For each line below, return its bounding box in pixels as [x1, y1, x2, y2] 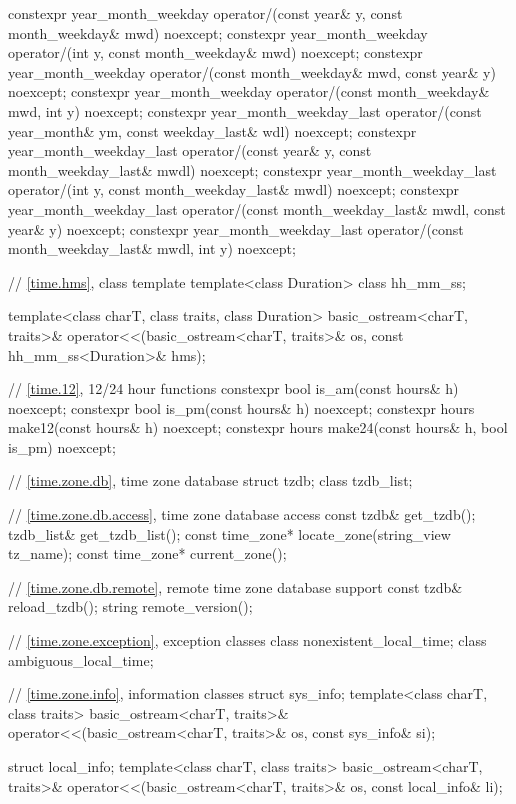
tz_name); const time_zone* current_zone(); [8, 543, 287, 564]
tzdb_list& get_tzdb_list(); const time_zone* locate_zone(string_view [8, 523, 451, 544]
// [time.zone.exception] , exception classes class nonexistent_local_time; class [8, 630, 487, 651]
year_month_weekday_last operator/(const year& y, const [8, 140, 372, 161]
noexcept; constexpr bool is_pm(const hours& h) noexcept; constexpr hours [8, 397, 475, 418]
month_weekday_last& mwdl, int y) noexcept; [8, 238, 296, 259]
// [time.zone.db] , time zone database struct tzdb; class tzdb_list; [8, 470, 413, 491]
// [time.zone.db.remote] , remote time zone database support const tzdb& [8, 576, 463, 597]
